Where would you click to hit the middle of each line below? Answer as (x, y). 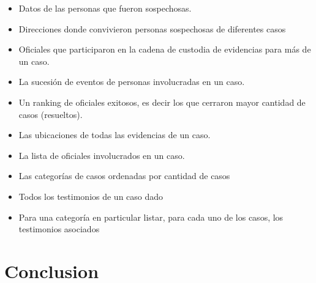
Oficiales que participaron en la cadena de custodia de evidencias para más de (165, 49)
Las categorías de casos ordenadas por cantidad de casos (124, 176)
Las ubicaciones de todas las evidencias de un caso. (115, 135)
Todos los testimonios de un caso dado (91, 196)
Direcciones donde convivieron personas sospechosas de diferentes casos (152, 28)
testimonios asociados (59, 229)
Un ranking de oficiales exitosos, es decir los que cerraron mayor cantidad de (162, 102)
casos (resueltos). (51, 114)
